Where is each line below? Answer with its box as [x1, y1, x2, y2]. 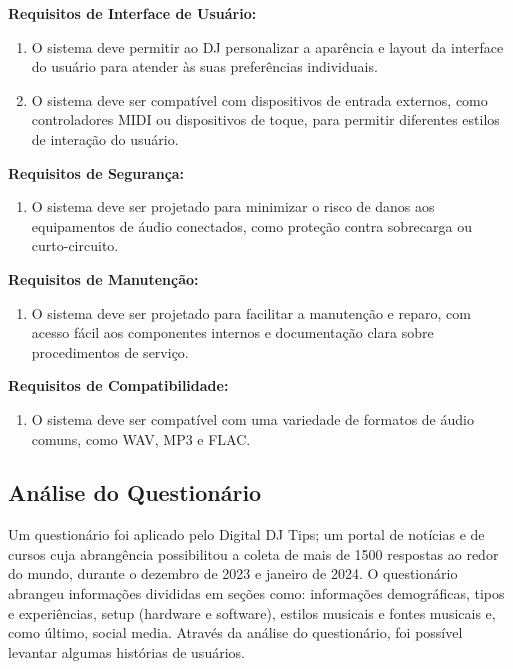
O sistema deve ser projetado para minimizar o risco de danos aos [31, 196, 435, 217]
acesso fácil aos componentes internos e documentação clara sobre [31, 322, 434, 343]
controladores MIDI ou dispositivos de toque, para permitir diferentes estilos [31, 109, 500, 130]
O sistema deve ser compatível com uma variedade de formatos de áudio [31, 408, 474, 429]
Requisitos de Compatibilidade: [8, 375, 229, 396]
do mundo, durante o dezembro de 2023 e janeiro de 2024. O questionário [8, 563, 458, 584]
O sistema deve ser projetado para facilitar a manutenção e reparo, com [31, 302, 471, 323]
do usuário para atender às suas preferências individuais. [31, 56, 378, 77]
